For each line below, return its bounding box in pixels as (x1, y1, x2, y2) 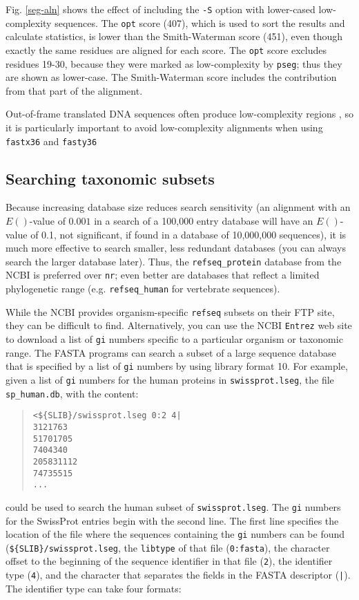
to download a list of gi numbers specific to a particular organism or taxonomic (6, 332, 343, 346)
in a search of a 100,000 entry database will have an (94, 214, 313, 228)
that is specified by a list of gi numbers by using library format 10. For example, (6, 359, 348, 373)
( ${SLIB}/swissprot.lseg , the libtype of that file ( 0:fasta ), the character (6, 540, 330, 554)
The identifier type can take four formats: (6, 581, 182, 595)
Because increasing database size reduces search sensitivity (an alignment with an (6, 200, 351, 214)
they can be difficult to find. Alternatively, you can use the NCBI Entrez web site (6, 318, 352, 332)
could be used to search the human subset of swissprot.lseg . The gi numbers (6, 499, 341, 514)
